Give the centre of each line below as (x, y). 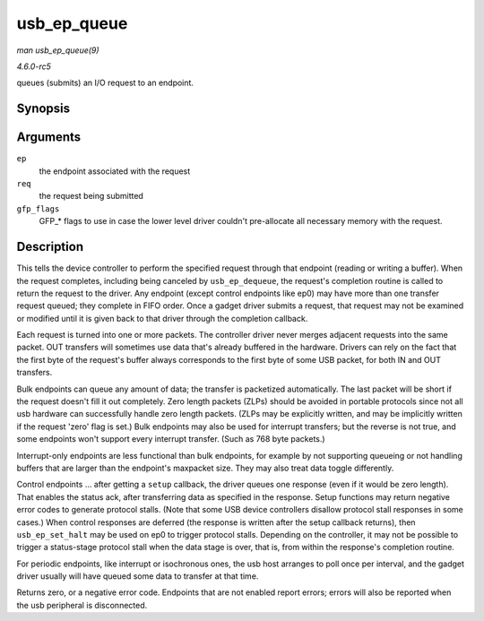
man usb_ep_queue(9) (58, 50)
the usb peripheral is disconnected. (82, 605)
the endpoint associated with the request (115, 171)
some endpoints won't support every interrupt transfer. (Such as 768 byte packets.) (171, 439)
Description (50, 247)
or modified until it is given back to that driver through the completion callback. (162, 318)
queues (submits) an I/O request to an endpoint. (105, 83)
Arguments (49, 138)
